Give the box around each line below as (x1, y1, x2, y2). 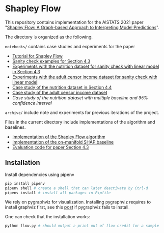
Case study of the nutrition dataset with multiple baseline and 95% (12, 94, 148, 101)
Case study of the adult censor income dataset (12, 89, 108, 95)
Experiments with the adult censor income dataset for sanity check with (12, 74, 158, 80)
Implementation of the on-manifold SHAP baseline (12, 139, 114, 145)
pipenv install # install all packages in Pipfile (5, 190, 111, 195)
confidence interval (12, 100, 52, 106)
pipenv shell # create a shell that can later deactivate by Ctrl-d (5, 185, 148, 191)
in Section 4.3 (12, 68, 40, 74)
